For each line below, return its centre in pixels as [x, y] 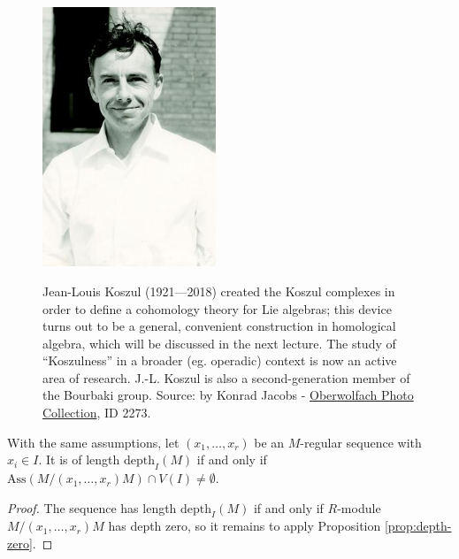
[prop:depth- [418, 526]
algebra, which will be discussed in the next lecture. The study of [219, 343]
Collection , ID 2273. [97, 413]
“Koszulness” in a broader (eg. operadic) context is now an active [220, 360]
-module [359, 507]
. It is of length [79, 459]
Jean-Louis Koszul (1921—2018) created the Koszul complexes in [219, 291]
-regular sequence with [361, 442]
